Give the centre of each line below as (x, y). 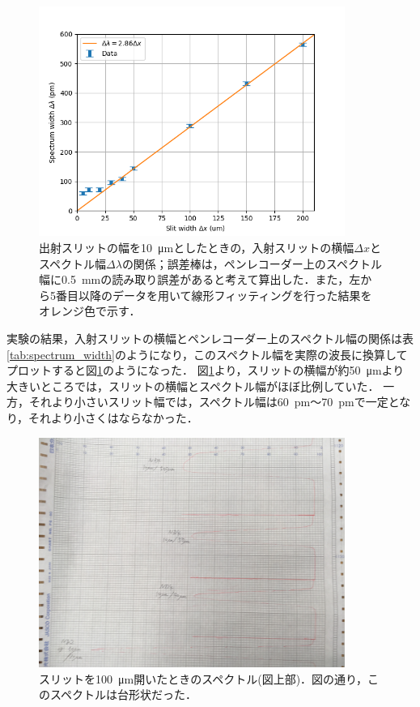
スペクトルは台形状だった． (123, 694)
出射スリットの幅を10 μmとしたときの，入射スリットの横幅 (197, 248)
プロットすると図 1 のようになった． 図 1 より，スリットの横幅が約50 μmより (206, 370)
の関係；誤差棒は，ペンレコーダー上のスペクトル (252, 263)
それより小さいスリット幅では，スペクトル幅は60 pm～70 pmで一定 (208, 402)
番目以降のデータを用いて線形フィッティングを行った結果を (214, 295)
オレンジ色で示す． (90, 311)
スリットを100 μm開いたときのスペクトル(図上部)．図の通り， (204, 678)
